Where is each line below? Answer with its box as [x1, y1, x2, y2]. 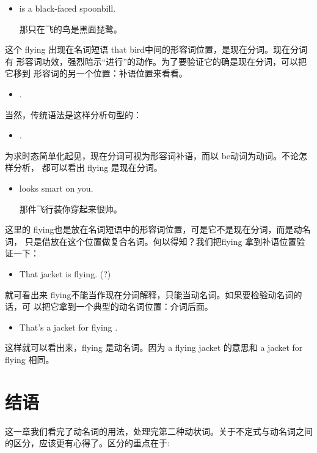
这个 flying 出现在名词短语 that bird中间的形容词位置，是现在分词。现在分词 [5, 43, 308, 56]
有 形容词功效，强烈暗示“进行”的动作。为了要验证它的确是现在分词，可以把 [5, 54, 307, 67]
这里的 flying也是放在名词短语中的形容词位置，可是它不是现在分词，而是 [5, 223, 294, 236]
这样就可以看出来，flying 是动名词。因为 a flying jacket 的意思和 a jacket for [5, 341, 303, 354]
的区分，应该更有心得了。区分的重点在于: [5, 436, 170, 449]
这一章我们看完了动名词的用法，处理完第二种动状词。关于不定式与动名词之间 [5, 424, 313, 437]
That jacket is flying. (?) [19, 267, 111, 280]
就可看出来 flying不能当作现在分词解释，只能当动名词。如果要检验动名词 [5, 288, 294, 301]
